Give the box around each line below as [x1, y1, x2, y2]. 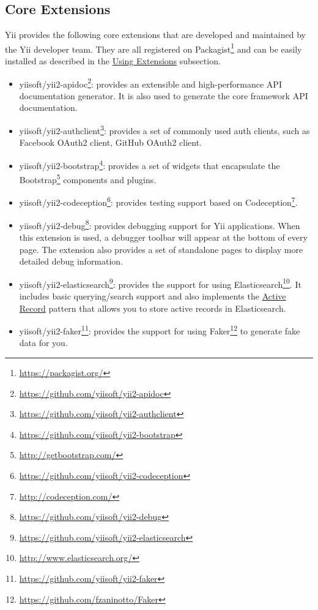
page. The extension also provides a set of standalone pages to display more [19, 243, 303, 255]
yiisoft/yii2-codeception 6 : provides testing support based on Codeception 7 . [19, 194, 298, 209]
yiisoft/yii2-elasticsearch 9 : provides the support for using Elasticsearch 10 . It [19, 276, 301, 290]
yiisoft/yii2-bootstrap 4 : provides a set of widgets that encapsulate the [19, 157, 280, 171]
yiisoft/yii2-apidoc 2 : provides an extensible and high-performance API [19, 75, 282, 90]
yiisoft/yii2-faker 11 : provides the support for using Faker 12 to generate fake [19, 323, 300, 337]
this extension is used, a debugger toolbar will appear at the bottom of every [19, 230, 308, 243]
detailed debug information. [19, 255, 124, 268]
